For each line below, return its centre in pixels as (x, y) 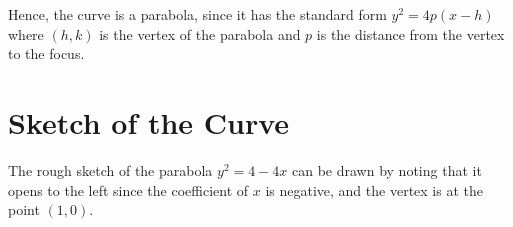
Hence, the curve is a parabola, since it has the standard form (197, 14)
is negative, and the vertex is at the (374, 189)
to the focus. (46, 53)
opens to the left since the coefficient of (128, 189)
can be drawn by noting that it (387, 169)
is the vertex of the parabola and (200, 33)
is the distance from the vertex (410, 33)
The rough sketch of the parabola (110, 169)
